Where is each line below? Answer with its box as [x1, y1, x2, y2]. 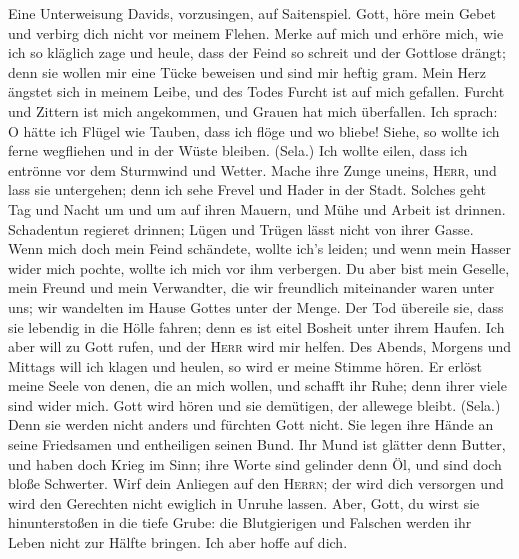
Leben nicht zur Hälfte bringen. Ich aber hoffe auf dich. [8, 532, 348, 553]
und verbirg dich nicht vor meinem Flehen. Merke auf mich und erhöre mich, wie [8, 22, 504, 43]
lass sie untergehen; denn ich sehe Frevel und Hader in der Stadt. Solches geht [8, 179, 486, 200]
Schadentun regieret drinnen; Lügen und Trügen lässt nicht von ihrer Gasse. [8, 218, 474, 239]
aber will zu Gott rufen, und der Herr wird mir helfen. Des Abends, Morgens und [8, 336, 512, 357]
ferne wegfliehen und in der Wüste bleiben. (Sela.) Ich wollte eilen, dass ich [8, 140, 468, 161]
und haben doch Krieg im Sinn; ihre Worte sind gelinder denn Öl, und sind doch [8, 453, 502, 474]
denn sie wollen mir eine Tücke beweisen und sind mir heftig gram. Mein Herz [8, 61, 487, 82]
